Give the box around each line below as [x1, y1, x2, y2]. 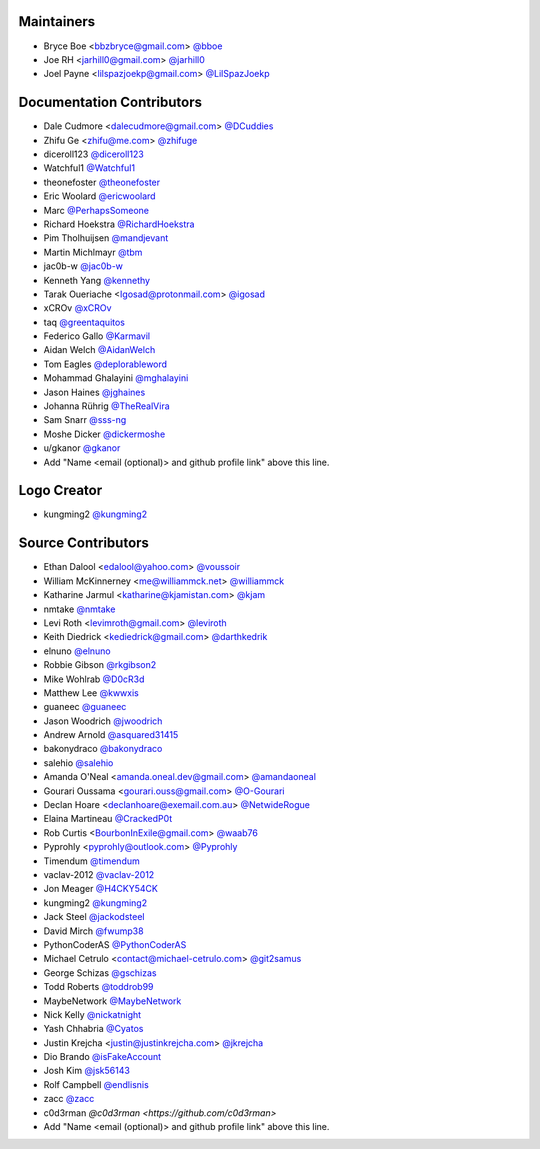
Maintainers [18, 13, 96, 30]
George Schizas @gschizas [43, 966, 157, 979]
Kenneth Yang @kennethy [43, 274, 150, 286]
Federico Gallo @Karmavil [43, 330, 151, 342]
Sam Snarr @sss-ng [43, 414, 127, 426]
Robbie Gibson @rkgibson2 [43, 659, 157, 671]
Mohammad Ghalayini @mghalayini [43, 372, 189, 384]
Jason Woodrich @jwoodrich [43, 715, 163, 727]
